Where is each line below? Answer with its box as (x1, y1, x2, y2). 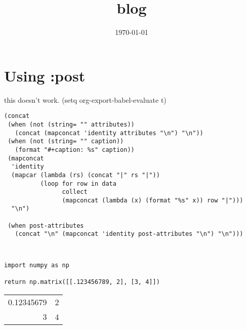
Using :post (4, 65, 86, 86)
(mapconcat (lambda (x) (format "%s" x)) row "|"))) (62, 196, 243, 204)
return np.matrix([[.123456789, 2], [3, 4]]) (4, 278, 160, 286)
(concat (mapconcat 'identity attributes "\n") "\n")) (15, 129, 203, 137)
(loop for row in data (40, 180, 116, 187)
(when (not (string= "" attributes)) (8, 120, 135, 128)
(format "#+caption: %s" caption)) (15, 146, 135, 153)
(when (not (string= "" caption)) (8, 138, 124, 145)
